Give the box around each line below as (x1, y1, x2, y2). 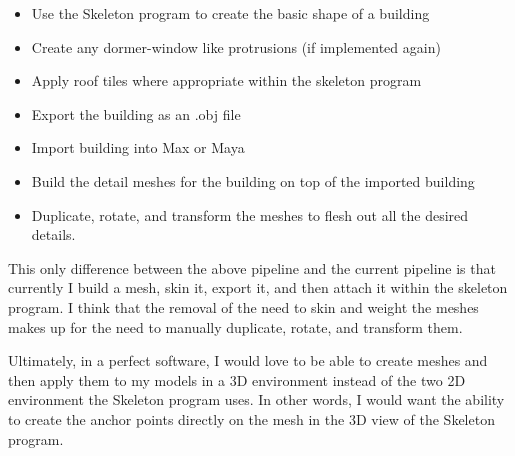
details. (31, 224, 76, 245)
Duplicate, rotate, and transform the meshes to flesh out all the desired (31, 204, 469, 225)
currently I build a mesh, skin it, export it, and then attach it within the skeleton (8, 277, 508, 298)
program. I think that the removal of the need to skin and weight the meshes (8, 296, 479, 317)
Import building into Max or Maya (31, 137, 245, 158)
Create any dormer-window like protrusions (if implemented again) (31, 36, 441, 57)
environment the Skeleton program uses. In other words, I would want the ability (8, 389, 505, 410)
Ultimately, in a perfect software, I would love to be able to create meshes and (8, 350, 488, 371)
